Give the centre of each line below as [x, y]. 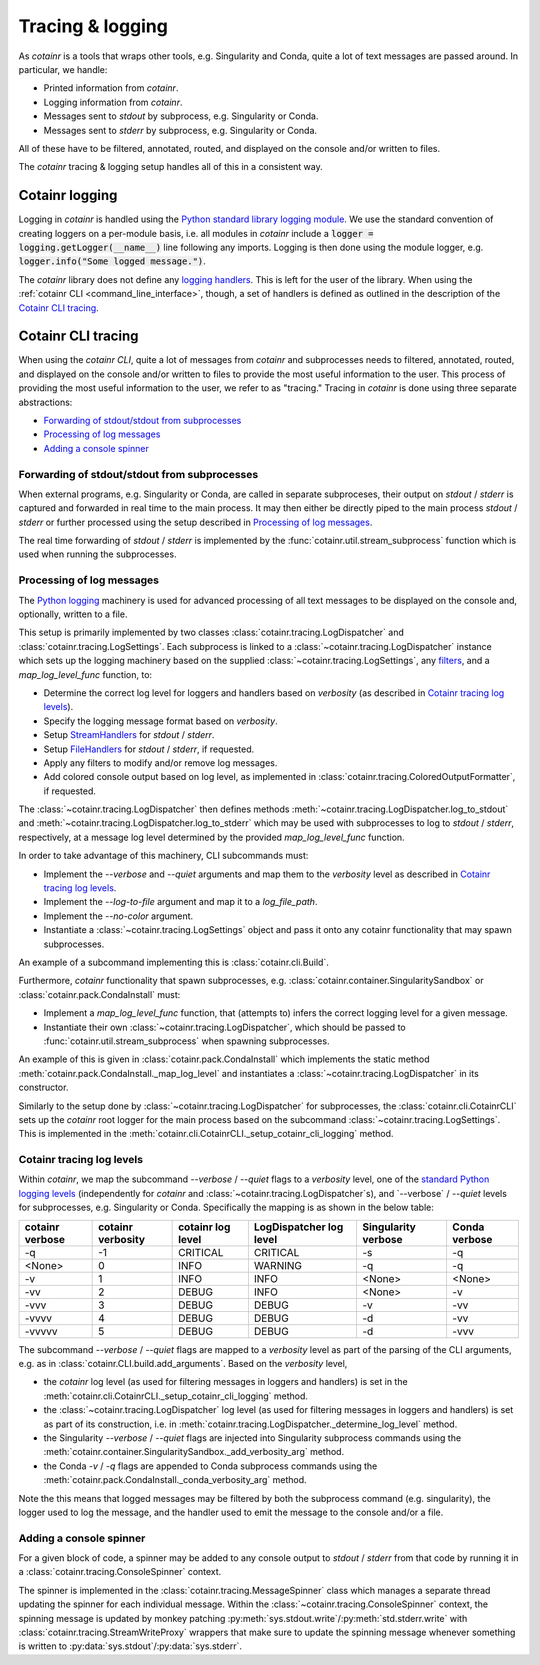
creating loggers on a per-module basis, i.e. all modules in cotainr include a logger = [196, 233]
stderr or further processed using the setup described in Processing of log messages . [195, 522]
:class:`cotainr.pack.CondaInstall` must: [99, 994]
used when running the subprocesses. [97, 554]
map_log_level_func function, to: [85, 674]
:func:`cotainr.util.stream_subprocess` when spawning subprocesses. [186, 1041]
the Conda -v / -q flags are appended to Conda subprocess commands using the [210, 1466]
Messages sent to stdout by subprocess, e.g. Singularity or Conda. [181, 116]
